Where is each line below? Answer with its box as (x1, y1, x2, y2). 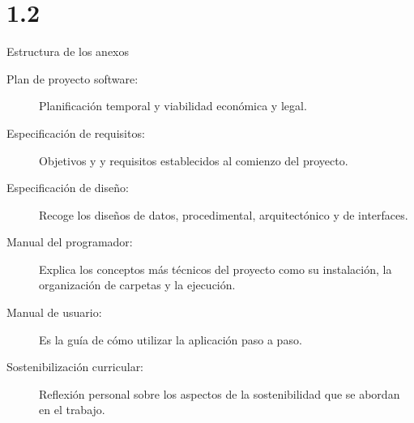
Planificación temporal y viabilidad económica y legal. (39, 97, 307, 114)
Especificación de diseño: (6, 179, 129, 196)
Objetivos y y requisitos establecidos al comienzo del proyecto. (39, 152, 348, 169)
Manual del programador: (6, 233, 133, 250)
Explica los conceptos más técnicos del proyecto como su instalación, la (39, 260, 392, 277)
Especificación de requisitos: (6, 124, 145, 141)
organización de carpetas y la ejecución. (39, 276, 236, 293)
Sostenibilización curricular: (6, 358, 144, 375)
